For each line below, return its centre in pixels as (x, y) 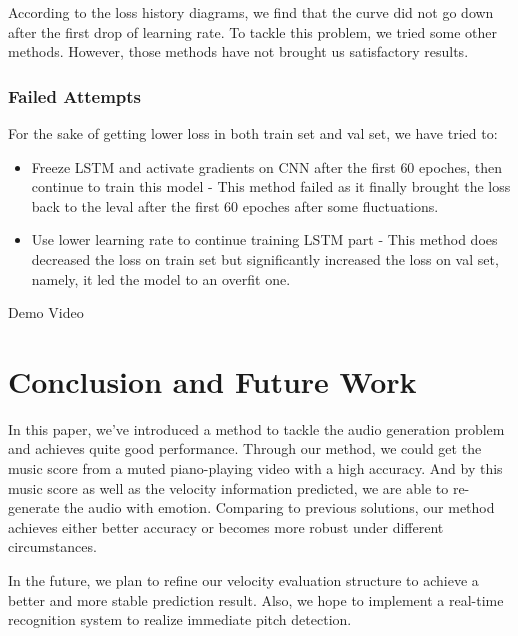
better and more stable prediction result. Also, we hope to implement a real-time (256, 599)
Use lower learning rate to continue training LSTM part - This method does (264, 239)
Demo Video (46, 312)
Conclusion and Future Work (212, 380)
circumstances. (52, 546)
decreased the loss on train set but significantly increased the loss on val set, (265, 258)
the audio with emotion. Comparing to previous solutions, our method (279, 507)
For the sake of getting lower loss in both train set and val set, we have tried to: (253, 133)
